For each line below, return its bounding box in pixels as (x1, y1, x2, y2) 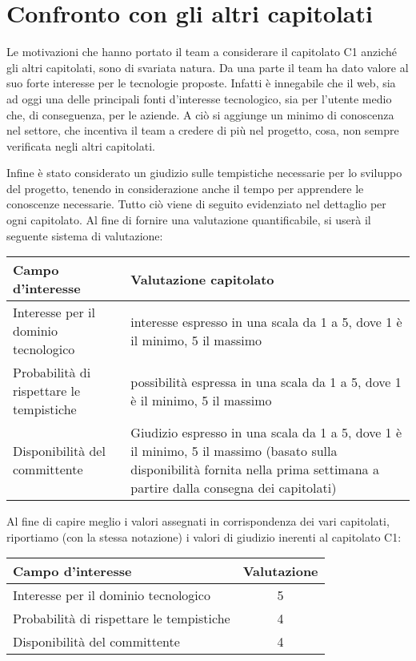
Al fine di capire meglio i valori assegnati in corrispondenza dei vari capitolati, (6, 513, 390, 530)
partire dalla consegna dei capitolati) (130, 478, 337, 498)
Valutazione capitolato (130, 269, 274, 288)
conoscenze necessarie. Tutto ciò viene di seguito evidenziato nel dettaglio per (6, 195, 386, 212)
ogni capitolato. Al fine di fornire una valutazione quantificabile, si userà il (6, 212, 371, 228)
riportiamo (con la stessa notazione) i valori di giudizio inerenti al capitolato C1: (6, 528, 402, 545)
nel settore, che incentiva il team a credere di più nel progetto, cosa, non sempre (6, 122, 399, 139)
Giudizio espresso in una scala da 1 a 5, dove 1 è (130, 423, 402, 442)
